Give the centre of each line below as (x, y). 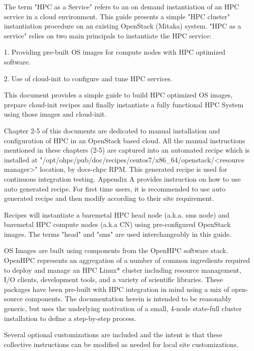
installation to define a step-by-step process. (70, 318)
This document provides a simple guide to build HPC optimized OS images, (118, 95)
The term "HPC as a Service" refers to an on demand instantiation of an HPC (122, 6)
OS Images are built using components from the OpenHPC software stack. (116, 250)
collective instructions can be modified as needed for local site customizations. (121, 344)
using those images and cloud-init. (55, 114)
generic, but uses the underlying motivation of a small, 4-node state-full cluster (123, 308)
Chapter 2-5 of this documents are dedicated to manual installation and (112, 130)
